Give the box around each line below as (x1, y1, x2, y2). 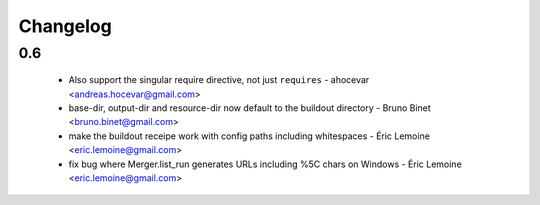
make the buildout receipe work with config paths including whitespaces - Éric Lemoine (68, 130, 430, 142)
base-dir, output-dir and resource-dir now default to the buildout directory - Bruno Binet (68, 101, 432, 114)
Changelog (18, 15, 112, 37)
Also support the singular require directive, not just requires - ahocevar (68, 74, 370, 86)
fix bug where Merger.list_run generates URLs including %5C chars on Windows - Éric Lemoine (68, 158, 462, 170)
